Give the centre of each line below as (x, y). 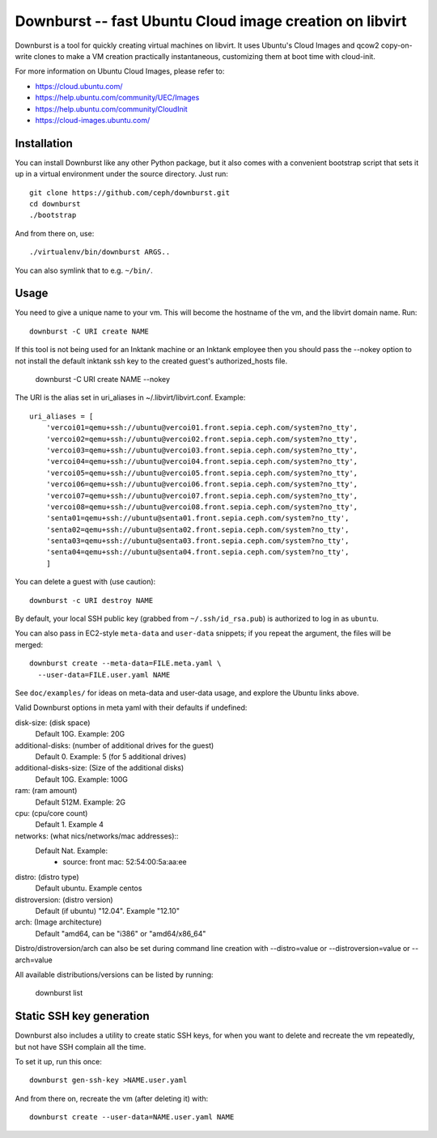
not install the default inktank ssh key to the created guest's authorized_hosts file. (151, 361)
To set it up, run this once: (59, 1062)
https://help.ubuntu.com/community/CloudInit (111, 108)
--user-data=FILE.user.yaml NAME (104, 675)
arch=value (34, 960)
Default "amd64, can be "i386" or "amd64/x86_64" (121, 933)
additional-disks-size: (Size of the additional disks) (100, 768)
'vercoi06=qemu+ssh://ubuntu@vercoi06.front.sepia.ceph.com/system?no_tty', (202, 484)
